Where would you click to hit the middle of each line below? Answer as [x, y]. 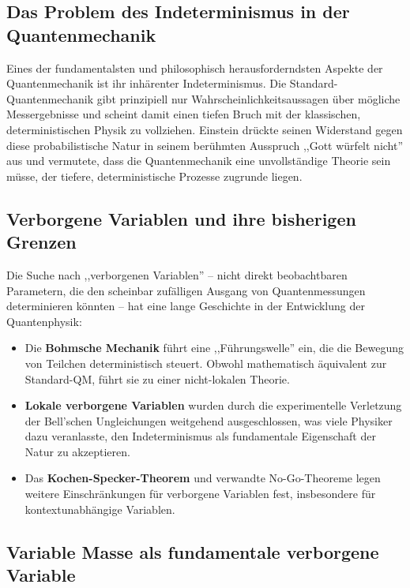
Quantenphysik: [44, 321]
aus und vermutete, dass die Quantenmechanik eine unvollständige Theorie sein [199, 161]
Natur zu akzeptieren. [77, 451]
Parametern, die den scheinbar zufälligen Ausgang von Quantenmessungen [186, 290]
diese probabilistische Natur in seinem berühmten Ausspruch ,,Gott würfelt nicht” [205, 145]
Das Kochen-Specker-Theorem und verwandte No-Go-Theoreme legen [203, 478]
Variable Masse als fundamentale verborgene [193, 551]
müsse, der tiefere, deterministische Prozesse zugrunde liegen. [154, 176]
